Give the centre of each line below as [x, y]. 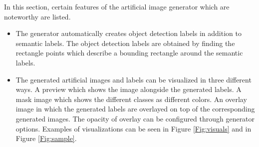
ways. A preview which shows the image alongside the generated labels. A [129, 89]
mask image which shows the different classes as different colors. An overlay [131, 99]
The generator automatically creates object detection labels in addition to [129, 33]
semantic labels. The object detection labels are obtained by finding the [125, 43]
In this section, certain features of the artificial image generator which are [117, 6]
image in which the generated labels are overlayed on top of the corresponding [135, 109]
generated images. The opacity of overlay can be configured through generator [135, 118]
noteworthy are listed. [37, 16]
